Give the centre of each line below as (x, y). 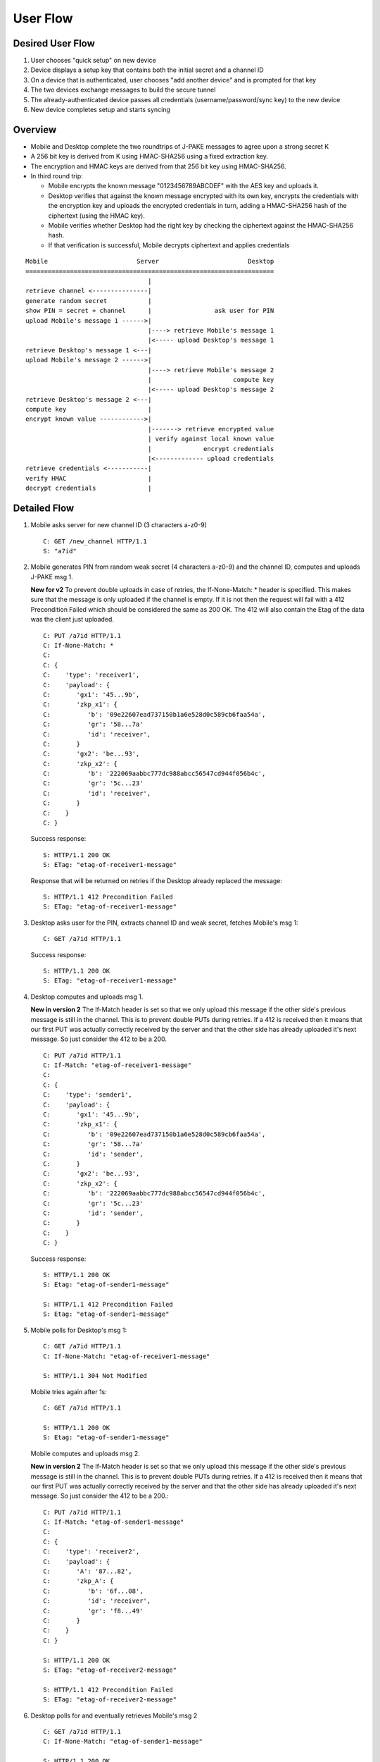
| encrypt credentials (211, 449)
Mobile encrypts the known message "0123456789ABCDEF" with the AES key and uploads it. (184, 186)
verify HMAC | (89, 478)
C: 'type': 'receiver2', (91, 1552)
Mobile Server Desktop (150, 261)
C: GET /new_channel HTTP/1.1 (95, 541)
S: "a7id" (60, 551)
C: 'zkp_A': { (78, 1581)
